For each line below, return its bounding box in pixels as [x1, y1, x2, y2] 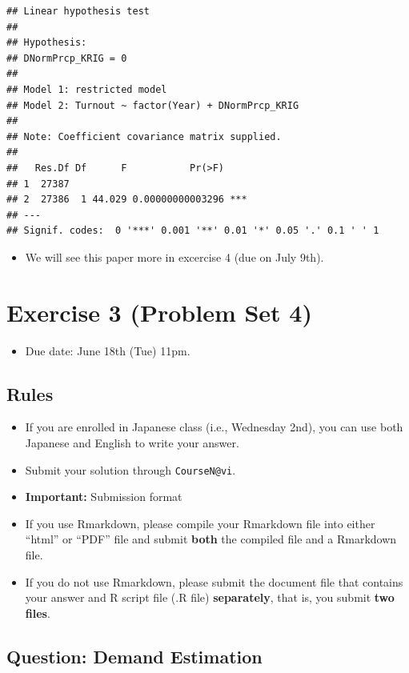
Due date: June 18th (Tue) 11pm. [25, 342, 190, 359]
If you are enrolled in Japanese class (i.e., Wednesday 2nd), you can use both [25, 419, 403, 435]
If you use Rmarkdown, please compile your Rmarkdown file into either [25, 515, 375, 531]
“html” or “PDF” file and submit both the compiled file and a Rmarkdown [25, 531, 397, 547]
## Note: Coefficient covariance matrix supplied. [6, 130, 282, 142]
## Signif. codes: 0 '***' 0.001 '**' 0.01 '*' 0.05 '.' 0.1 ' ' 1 [6, 225, 379, 237]
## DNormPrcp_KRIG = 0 [6, 52, 127, 64]
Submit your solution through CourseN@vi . [25, 461, 236, 478]
